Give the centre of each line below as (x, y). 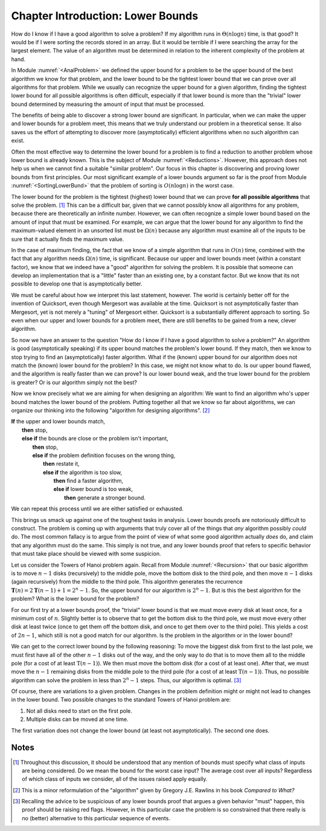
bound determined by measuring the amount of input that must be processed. (108, 104)
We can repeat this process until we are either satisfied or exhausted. (97, 509)
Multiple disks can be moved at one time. (78, 719)
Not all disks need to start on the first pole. (79, 711)
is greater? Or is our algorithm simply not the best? (74, 382)
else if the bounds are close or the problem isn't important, (95, 438)
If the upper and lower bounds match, (58, 422)
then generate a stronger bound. (105, 497)
